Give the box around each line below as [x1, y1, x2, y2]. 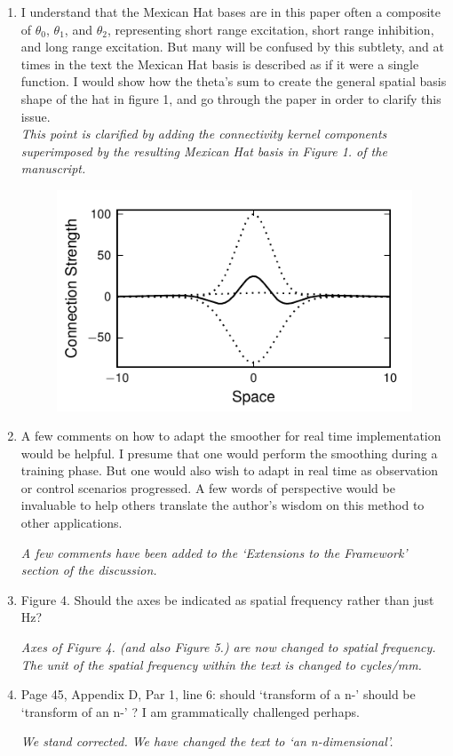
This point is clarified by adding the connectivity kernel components [20, 124, 387, 143]
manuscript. [20, 159, 86, 178]
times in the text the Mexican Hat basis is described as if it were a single [20, 54, 419, 73]
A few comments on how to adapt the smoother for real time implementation [20, 426, 441, 445]
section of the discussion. [20, 561, 157, 579]
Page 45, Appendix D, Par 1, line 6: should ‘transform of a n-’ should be [20, 685, 416, 704]
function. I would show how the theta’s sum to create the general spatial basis [20, 72, 447, 91]
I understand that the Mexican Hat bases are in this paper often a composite [20, 3, 441, 20]
